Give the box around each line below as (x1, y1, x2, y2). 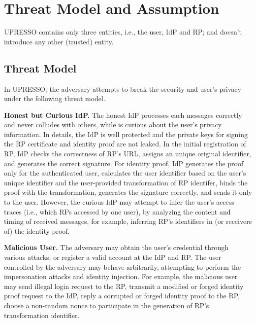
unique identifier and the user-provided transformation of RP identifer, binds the (4, 177, 248, 187)
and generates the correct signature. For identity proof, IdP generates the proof (4, 158, 244, 168)
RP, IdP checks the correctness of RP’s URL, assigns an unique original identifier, (4, 148, 251, 159)
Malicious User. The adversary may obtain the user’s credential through (4, 242, 229, 252)
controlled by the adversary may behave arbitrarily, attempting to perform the (4, 261, 241, 272)
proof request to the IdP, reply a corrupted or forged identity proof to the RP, (4, 290, 240, 301)
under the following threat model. (4, 93, 105, 104)
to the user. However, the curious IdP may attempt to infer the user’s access (4, 197, 234, 207)
